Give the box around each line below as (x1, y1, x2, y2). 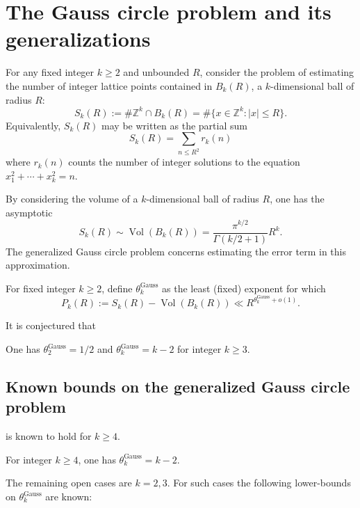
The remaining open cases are (6, 475, 132, 490)
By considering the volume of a (6, 191, 138, 206)
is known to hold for (6, 429, 92, 443)
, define (101, 280, 133, 295)
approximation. (6, 257, 70, 272)
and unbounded (123, 65, 190, 79)
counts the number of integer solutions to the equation (68, 154, 300, 169)
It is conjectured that (6, 318, 97, 333)
